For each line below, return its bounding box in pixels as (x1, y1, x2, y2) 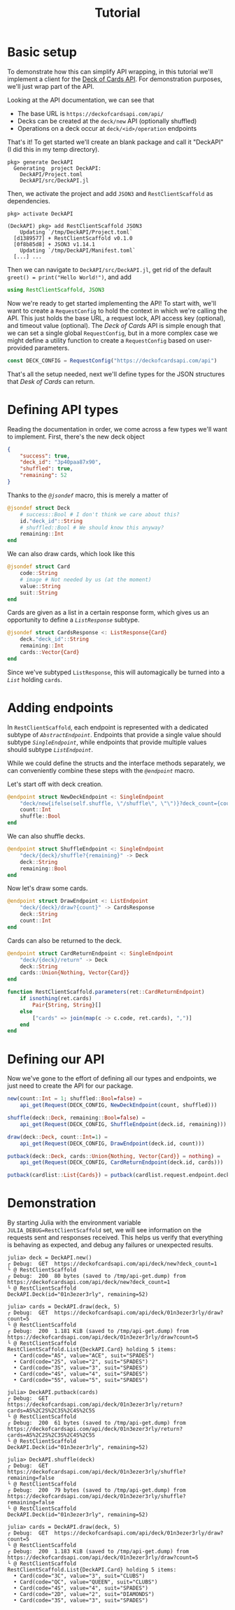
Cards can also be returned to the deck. (7, 936, 122, 945)
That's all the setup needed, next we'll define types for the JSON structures (7, 369, 225, 378)
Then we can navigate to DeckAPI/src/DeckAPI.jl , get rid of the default (7, 265, 212, 273)
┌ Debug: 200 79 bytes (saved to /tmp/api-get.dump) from (7, 1487, 187, 1494)
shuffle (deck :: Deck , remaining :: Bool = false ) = (7, 1114, 145, 1121)
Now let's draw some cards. (7, 884, 89, 892)
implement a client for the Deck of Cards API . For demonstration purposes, (7, 75, 222, 83)
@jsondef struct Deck (7, 504, 71, 511)
